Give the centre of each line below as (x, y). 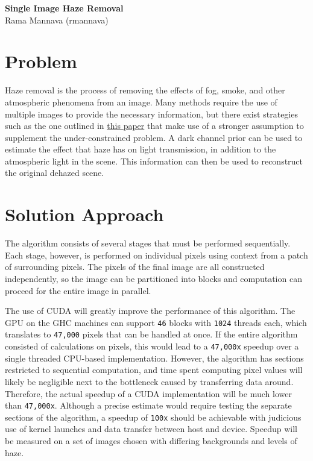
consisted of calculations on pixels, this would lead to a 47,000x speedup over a (152, 346)
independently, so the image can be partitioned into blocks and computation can (153, 278)
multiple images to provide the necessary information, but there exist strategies (151, 114)
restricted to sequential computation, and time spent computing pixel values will (154, 370)
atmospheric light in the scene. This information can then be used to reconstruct (154, 161)
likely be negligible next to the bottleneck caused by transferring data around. (149, 381)
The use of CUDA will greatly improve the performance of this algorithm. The (150, 311)
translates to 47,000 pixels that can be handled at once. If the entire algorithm (151, 334)
